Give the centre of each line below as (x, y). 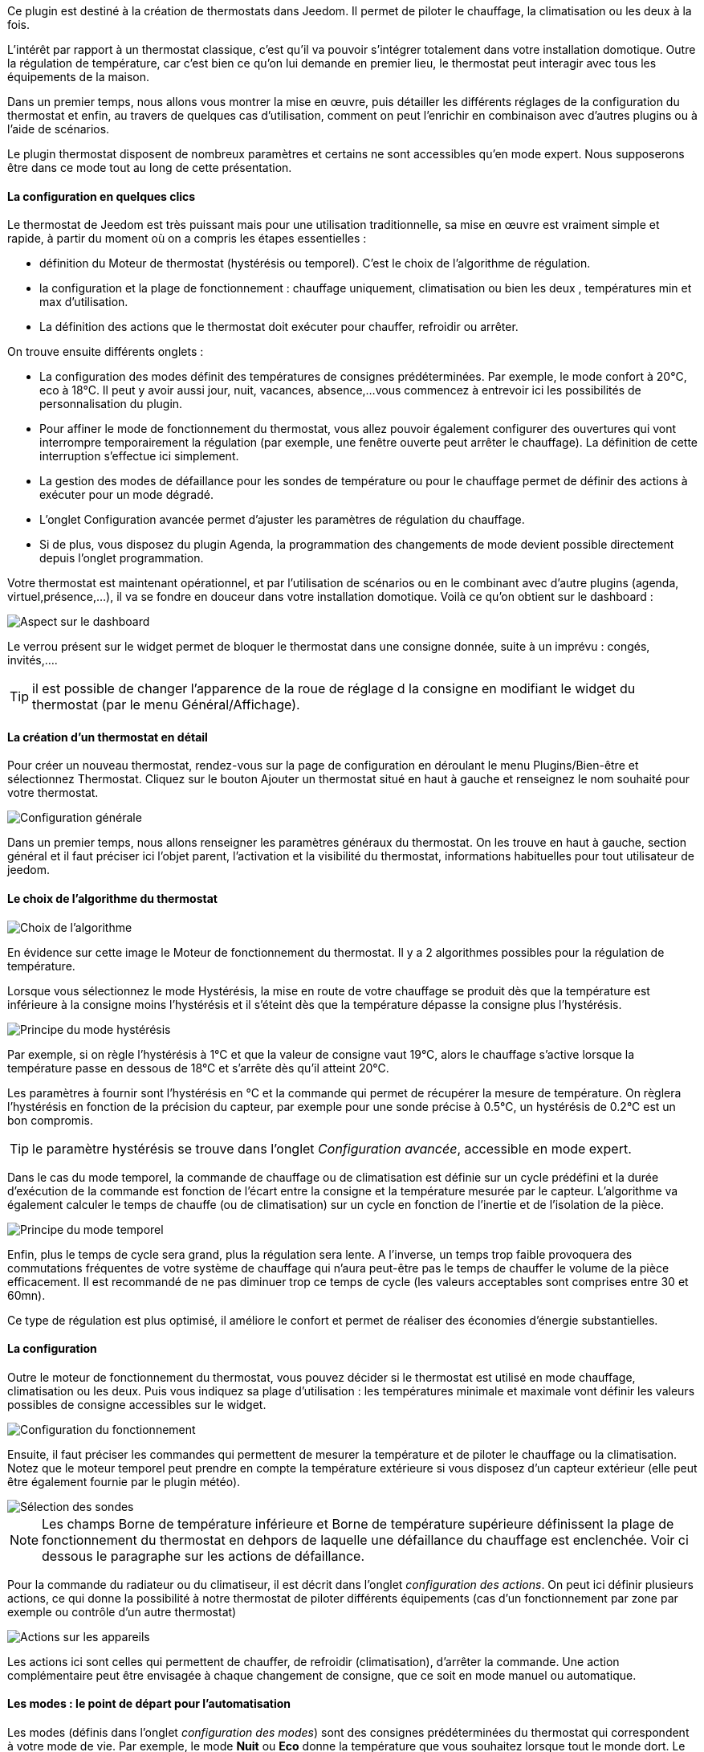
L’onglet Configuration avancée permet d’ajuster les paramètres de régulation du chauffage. (282, 520)
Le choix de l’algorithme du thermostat (112, 899)
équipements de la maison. (79, 77)
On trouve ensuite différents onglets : (106, 352)
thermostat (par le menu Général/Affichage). (166, 705)
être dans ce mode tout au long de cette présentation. (150, 167)
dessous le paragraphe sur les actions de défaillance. (203, 1556)
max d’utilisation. (84, 302)
